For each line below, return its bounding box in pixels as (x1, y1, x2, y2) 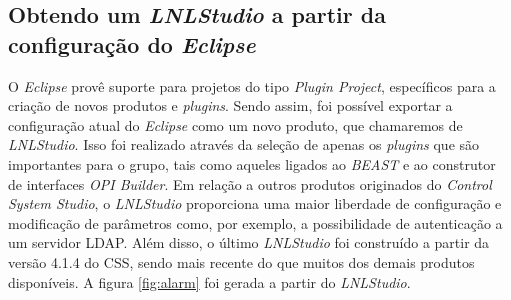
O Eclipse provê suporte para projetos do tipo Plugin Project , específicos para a (8, 75, 496, 96)
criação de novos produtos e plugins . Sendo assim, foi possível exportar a (8, 95, 453, 116)
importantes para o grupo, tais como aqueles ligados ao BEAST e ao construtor (8, 153, 496, 174)
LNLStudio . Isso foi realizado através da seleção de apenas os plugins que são (8, 134, 480, 155)
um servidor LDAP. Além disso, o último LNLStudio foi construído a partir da (8, 232, 490, 253)
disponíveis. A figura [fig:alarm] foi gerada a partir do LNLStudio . (8, 271, 411, 292)
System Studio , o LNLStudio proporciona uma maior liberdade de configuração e (8, 193, 502, 214)
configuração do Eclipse (8, 28, 256, 59)
